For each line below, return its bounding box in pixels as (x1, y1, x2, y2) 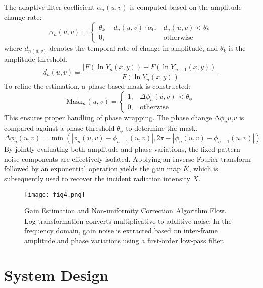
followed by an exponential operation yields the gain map (4, 163, 181, 174)
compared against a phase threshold (4, 122, 115, 133)
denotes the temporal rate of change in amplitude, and (49, 43, 218, 53)
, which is (189, 163, 218, 174)
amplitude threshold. (4, 53, 68, 64)
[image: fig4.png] (24, 191, 85, 198)
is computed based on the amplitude (130, 2, 242, 12)
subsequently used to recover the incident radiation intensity (4, 173, 190, 183)
